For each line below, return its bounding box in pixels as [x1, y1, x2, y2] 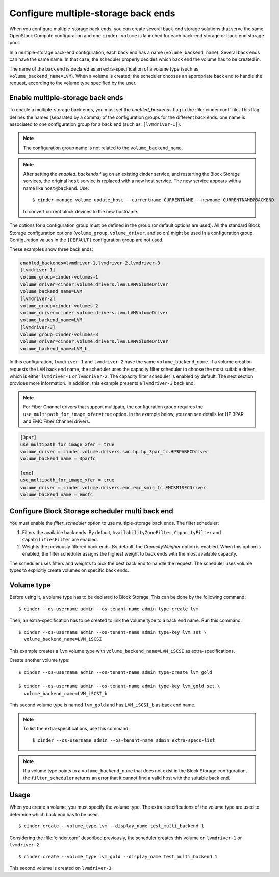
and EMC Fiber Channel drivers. [23, 418, 90, 424]
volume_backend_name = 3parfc [20, 456, 96, 462]
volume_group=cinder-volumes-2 [20, 303, 99, 309]
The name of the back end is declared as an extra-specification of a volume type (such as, [9, 65, 200, 72]
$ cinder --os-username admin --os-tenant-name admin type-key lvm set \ [18, 629, 207, 635]
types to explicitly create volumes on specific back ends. [9, 567, 130, 573]
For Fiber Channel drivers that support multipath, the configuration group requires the [23, 404, 204, 410]
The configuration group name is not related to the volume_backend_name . [23, 145, 183, 151]
